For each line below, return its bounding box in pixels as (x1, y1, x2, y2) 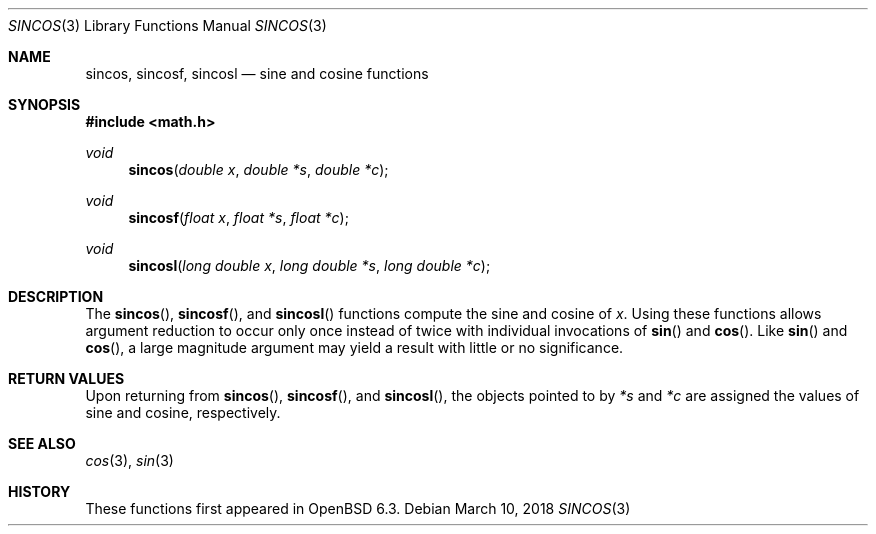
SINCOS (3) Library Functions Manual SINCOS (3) (8, 17, 327, 34)
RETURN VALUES (8, 370, 125, 387)
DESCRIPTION (8, 288, 104, 305)
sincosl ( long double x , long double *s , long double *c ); (128, 257, 491, 274)
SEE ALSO (8, 435, 76, 452)
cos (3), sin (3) (85, 452, 174, 469)
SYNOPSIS (8, 96, 81, 113)
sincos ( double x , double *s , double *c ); (128, 161, 389, 178)
